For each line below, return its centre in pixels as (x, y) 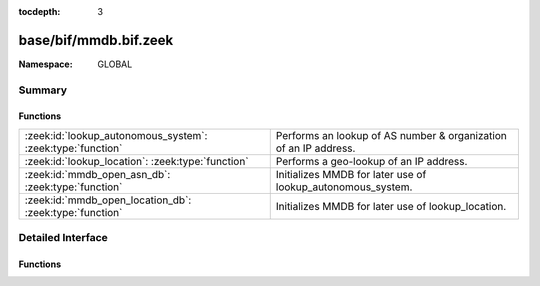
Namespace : (46, 64)
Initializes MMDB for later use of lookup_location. (391, 206)
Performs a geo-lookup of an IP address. (371, 161)
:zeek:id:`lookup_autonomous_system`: (116, 135)
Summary (43, 90)
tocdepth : (39, 11)
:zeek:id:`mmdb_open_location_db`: (108, 200)
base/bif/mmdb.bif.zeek (96, 40)
